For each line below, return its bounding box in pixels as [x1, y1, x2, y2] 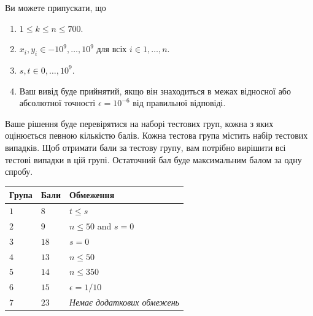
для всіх [96, 42, 127, 55]
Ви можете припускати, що [5, 1, 106, 13]
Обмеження [69, 188, 115, 201]
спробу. [5, 165, 33, 178]
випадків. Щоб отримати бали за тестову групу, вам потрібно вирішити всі [5, 141, 286, 153]
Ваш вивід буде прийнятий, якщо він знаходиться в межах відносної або [19, 84, 291, 97]
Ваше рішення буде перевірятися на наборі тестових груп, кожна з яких [5, 117, 274, 129]
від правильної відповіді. [133, 96, 226, 109]
